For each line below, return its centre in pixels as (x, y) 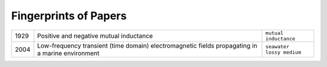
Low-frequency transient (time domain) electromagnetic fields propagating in (147, 45)
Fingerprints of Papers (69, 16)
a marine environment (68, 53)
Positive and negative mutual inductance (95, 36)
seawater (278, 46)
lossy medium (283, 52)
